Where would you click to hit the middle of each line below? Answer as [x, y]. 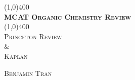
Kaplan [16, 56]
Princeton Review [33, 36]
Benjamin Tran [28, 73]
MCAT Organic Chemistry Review [68, 16]
